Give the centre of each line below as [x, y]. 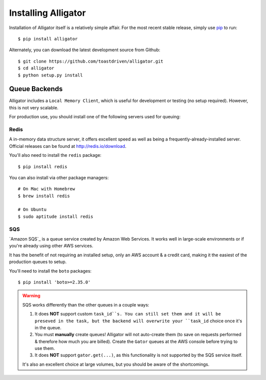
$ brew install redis [44, 196]
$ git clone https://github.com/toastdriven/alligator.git [91, 61]
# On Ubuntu [32, 210]
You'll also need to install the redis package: [55, 155]
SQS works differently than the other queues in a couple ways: [86, 305]
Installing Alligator [48, 13]
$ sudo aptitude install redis [56, 216]
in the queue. [48, 327]
